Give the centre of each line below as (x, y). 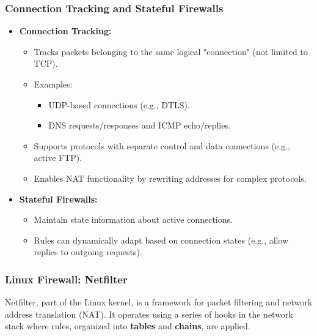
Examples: (53, 84)
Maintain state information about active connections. (133, 219)
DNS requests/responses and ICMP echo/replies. (140, 125)
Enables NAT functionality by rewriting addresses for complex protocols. (170, 178)
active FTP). (58, 158)
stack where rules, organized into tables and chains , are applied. (128, 326)
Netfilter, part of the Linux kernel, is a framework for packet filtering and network (159, 302)
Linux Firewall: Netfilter (66, 279)
